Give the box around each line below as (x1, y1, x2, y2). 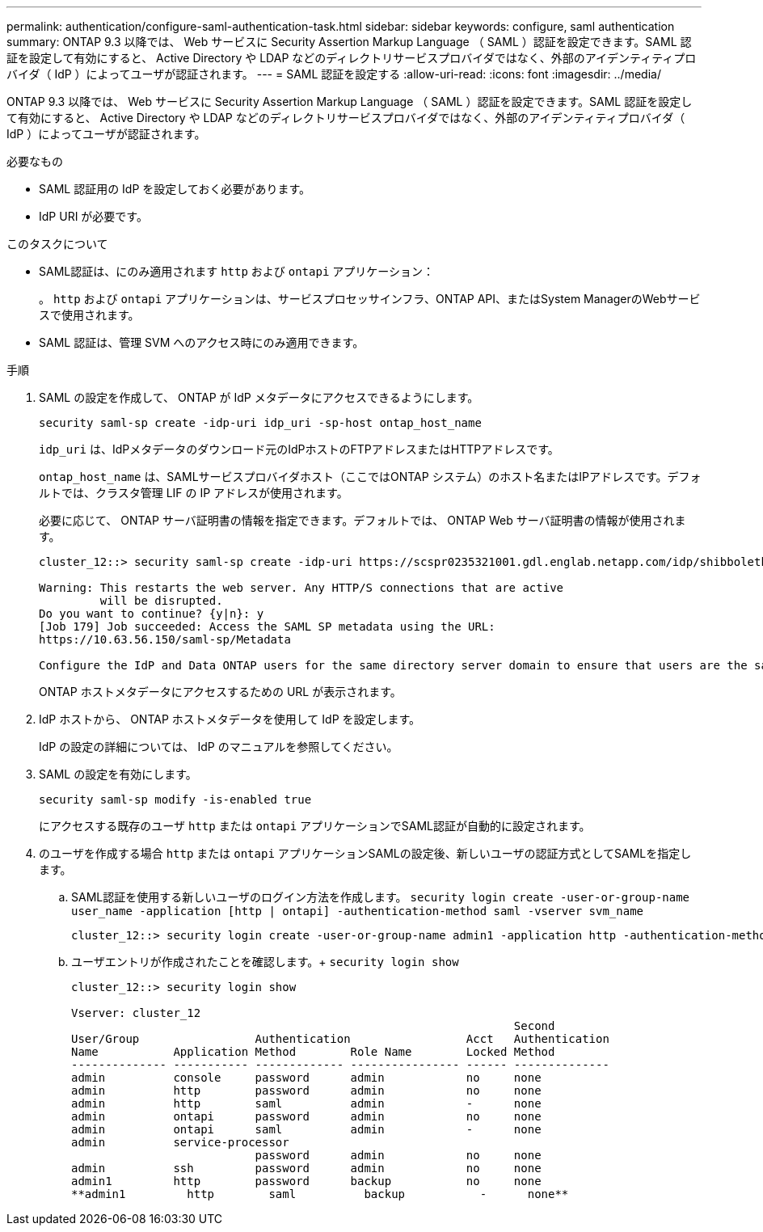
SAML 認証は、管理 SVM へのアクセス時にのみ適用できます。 (39, 335, 365, 349)
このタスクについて (6, 237, 108, 251)
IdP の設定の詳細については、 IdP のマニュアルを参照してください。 (39, 740, 398, 753)
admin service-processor (71, 1136, 289, 1149)
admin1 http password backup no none (71, 1175, 542, 1188)
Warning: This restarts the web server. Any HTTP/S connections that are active (39, 581, 564, 594)
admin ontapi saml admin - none (71, 1123, 542, 1136)
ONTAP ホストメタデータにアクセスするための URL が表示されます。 (39, 685, 402, 698)
